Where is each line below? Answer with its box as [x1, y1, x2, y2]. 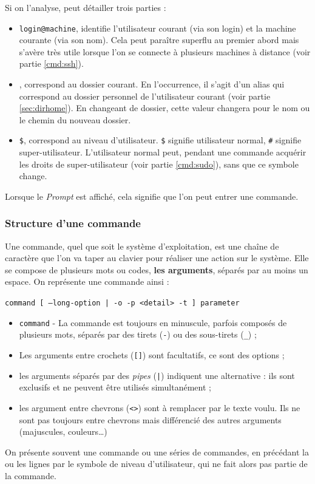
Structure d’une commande [5, 216, 141, 231]
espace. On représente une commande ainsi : [5, 275, 169, 288]
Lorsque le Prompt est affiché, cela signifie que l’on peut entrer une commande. [5, 189, 299, 202]
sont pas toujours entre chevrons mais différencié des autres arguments [19, 413, 282, 426]
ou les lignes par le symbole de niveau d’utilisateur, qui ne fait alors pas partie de [5, 457, 308, 470]
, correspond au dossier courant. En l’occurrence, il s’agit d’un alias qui [19, 78, 285, 90]
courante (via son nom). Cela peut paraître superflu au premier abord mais [19, 33, 299, 46]
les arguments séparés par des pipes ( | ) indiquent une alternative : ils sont [19, 369, 295, 381]
